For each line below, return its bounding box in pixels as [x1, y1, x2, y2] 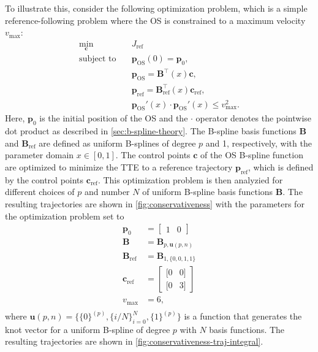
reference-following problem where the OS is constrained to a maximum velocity [5, 13, 306, 26]
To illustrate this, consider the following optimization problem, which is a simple [5, 2, 308, 14]
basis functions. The [209, 323, 285, 335]
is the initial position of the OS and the [39, 112, 188, 124]
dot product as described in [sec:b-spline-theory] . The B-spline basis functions [5, 124, 297, 137]
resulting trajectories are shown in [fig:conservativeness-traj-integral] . [5, 335, 263, 348]
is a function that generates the [184, 310, 302, 323]
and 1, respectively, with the [205, 136, 312, 149]
